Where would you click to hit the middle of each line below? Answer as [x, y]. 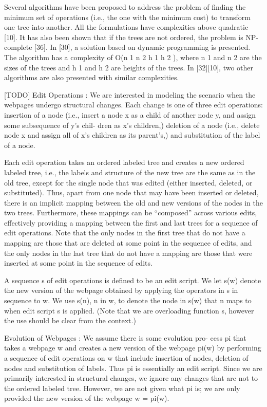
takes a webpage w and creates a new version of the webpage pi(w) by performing [133, 348]
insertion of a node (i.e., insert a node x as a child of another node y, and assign [130, 114]
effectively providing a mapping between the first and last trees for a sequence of [131, 222]
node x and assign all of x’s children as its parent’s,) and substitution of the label [132, 135]
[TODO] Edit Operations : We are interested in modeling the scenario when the [130, 94]
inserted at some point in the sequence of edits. [78, 263]
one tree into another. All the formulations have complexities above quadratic [126, 27]
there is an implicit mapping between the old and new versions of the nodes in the [133, 202]
